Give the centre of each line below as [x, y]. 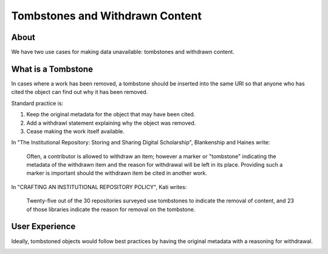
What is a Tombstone [52, 69]
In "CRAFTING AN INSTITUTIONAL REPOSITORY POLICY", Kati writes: [99, 187]
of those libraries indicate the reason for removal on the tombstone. [111, 209]
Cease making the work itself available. [75, 131]
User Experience [43, 226]
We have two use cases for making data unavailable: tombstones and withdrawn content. [123, 52]
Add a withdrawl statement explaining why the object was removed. [111, 123]
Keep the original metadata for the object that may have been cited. [111, 115]
